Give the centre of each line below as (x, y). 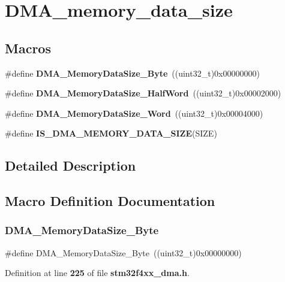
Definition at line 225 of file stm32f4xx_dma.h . (97, 273)
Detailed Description (70, 166)
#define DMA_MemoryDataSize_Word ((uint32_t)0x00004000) (134, 113)
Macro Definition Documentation (110, 201)
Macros (28, 48)
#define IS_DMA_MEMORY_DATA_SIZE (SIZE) (111, 133)
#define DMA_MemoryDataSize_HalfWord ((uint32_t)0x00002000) (143, 93)
